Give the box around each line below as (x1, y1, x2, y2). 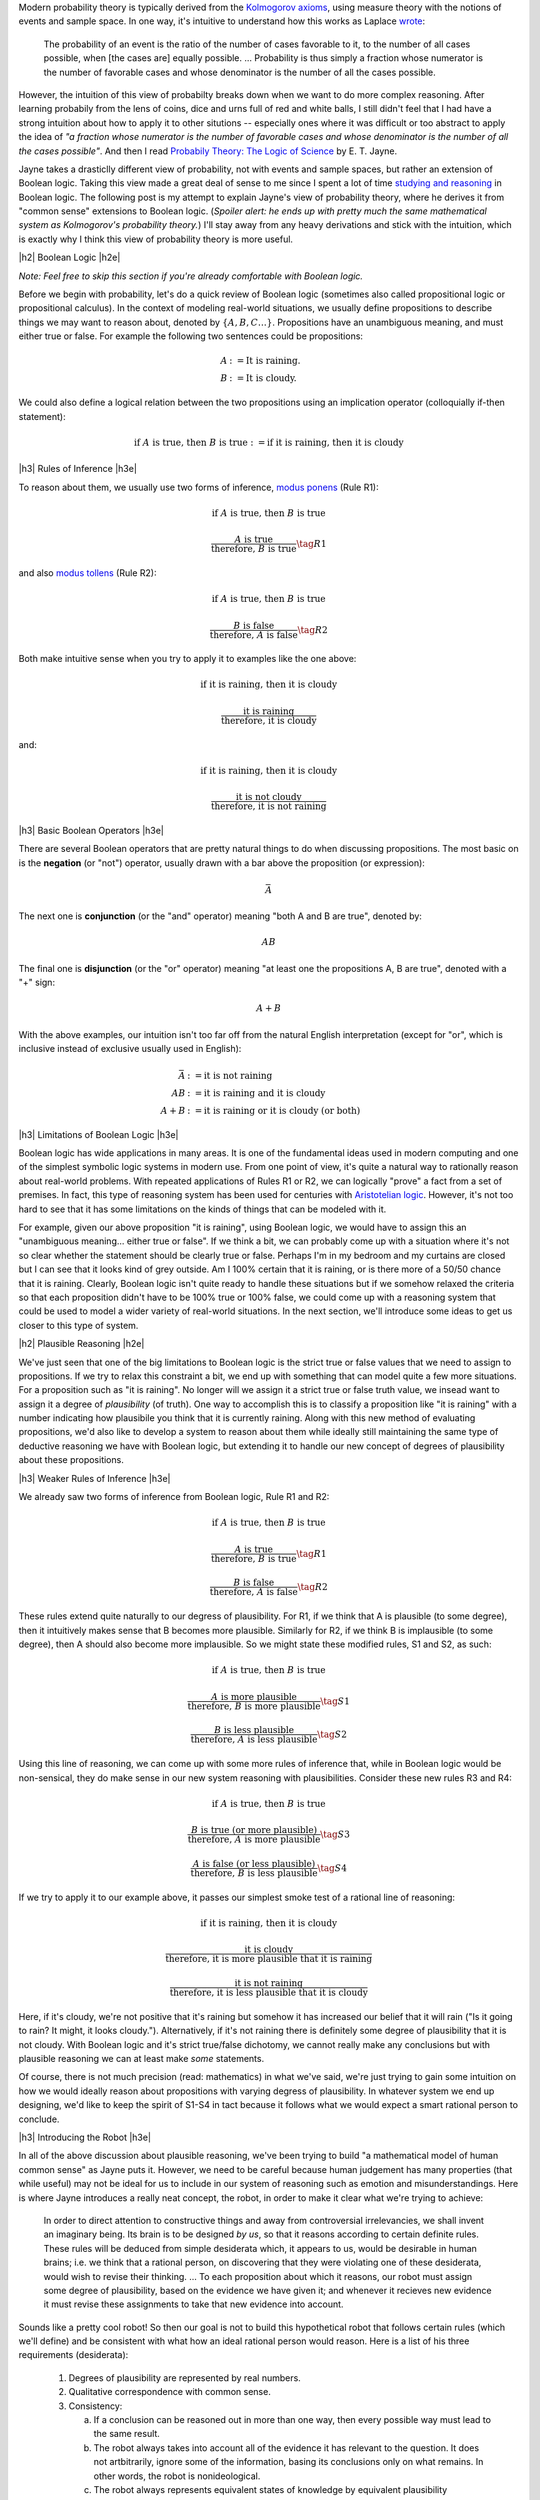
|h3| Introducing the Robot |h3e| (18, 2131, 152, 2143)
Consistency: (68, 2400, 123, 2412)
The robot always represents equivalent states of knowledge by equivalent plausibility (93, 2483, 448, 2495)
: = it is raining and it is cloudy (186, 1087, 326, 1099)
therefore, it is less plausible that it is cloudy (169, 1987, 369, 1999)
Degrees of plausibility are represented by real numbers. (68, 2371, 302, 2384)
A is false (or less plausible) (192, 1858, 316, 1869)
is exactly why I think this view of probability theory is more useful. (18, 233, 294, 245)
